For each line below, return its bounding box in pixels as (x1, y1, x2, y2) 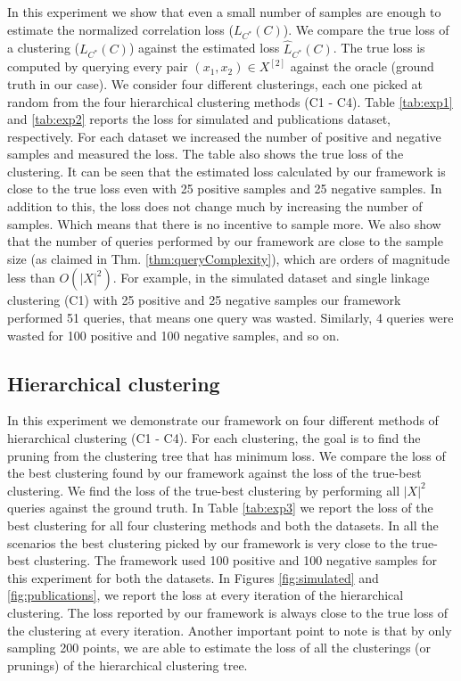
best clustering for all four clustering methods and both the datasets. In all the (7, 515, 439, 534)
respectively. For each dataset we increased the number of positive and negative (7, 127, 441, 145)
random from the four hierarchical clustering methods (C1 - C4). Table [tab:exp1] (7, 92, 453, 111)
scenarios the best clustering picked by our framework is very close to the (7, 533, 407, 552)
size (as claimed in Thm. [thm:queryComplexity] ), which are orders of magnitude (7, 249, 450, 267)
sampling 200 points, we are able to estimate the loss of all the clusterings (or (7, 638, 432, 657)
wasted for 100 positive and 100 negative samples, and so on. (7, 325, 340, 344)
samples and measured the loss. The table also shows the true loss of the (7, 144, 404, 163)
